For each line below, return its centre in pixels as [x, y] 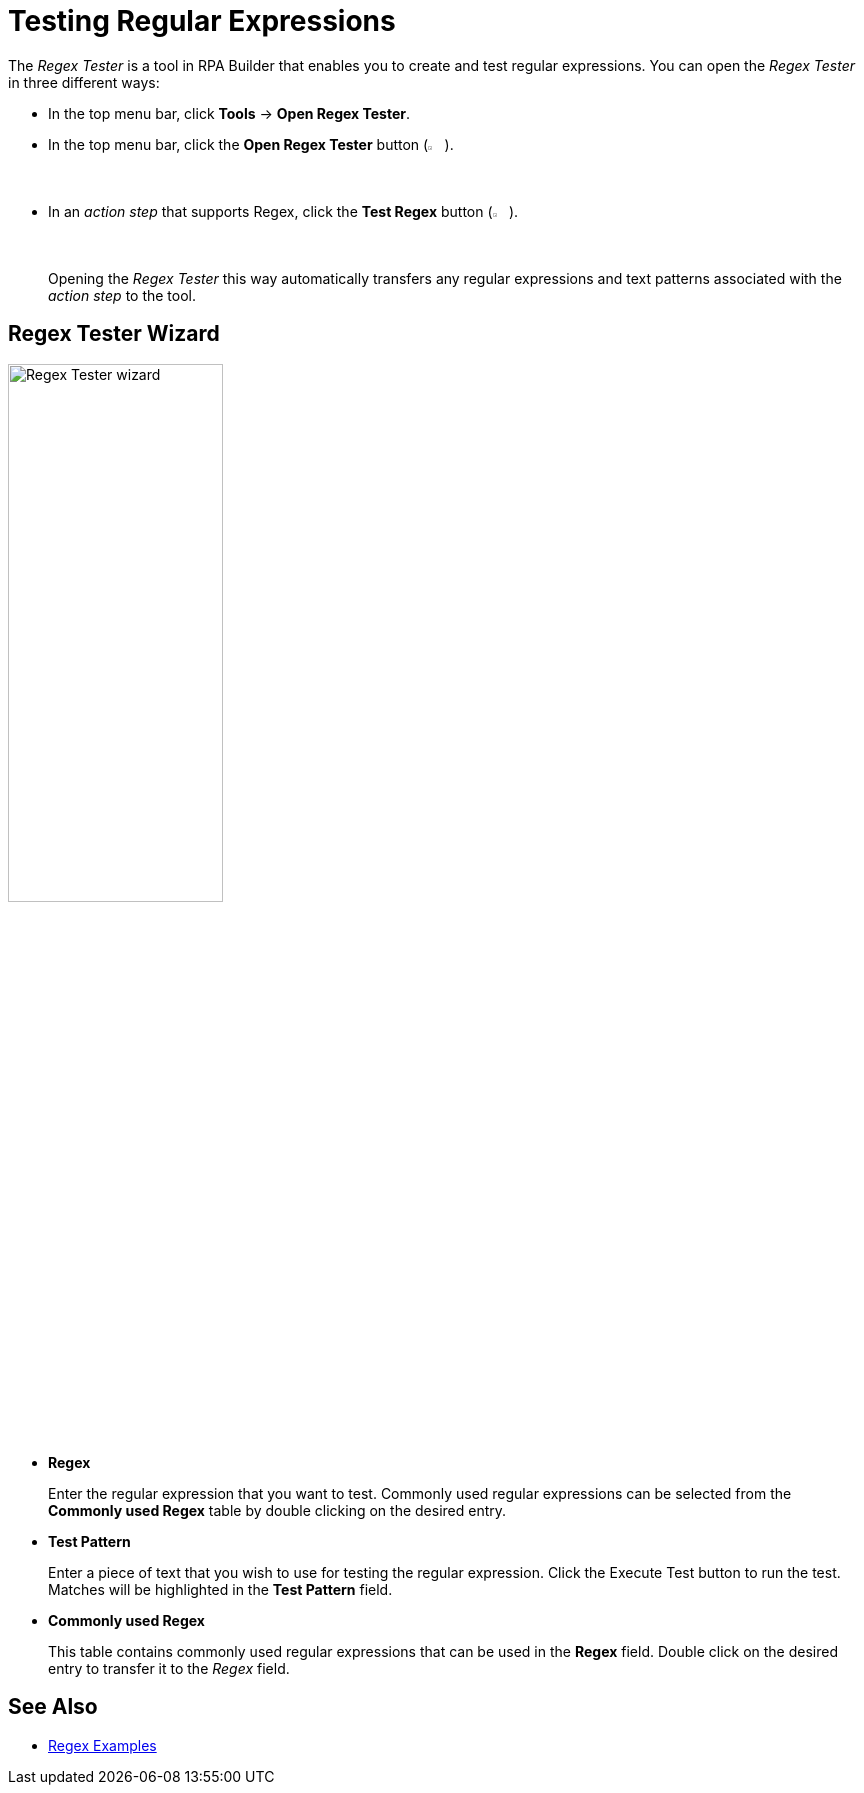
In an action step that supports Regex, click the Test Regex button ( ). [283, 211]
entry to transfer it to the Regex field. [169, 1668]
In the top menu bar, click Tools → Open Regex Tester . [229, 113]
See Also [53, 1707]
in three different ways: [84, 82]
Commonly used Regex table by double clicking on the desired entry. [277, 1510]
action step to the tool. [122, 295]
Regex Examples [102, 1745]
